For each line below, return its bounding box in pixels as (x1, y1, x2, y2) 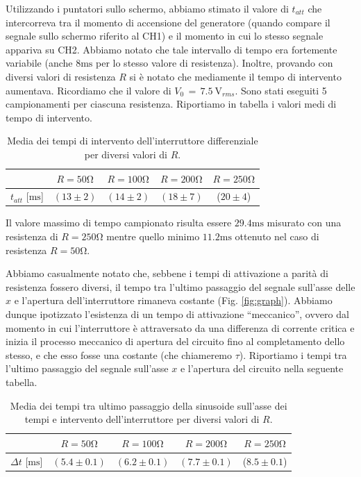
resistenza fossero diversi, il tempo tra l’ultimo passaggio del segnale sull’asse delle (6, 279, 355, 294)
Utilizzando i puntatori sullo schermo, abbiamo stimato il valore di (6, 1, 289, 15)
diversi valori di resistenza (6, 69, 116, 83)
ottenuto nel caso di (235, 229, 319, 244)
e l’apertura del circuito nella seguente (180, 361, 344, 376)
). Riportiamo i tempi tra (239, 347, 347, 362)
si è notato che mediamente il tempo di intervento (129, 69, 342, 83)
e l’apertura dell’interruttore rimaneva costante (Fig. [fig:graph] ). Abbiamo (14, 293, 333, 308)
